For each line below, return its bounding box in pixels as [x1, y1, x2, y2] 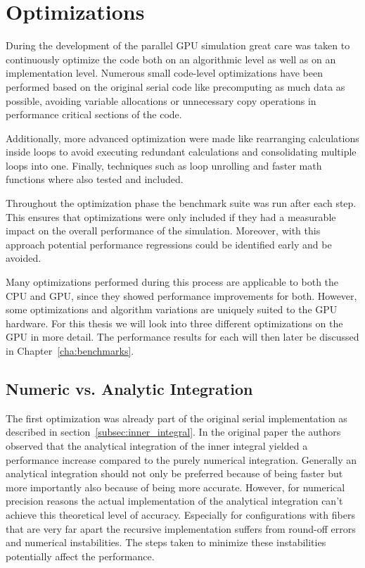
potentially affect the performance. [6, 548, 155, 563]
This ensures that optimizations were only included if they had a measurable [6, 209, 336, 224]
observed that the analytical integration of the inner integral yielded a [6, 438, 308, 453]
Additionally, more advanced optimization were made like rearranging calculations [6, 130, 359, 145]
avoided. [6, 251, 41, 265]
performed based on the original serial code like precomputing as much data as [6, 79, 345, 94]
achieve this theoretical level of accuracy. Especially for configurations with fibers [6, 507, 355, 522]
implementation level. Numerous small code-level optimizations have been [6, 65, 323, 80]
